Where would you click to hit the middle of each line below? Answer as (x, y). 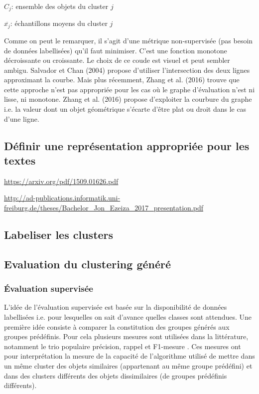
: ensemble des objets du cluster (60, 6)
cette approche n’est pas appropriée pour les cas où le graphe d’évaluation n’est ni (129, 89)
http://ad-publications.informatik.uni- (62, 198)
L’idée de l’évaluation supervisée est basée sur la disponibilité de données (116, 307)
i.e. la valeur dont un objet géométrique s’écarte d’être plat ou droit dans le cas (125, 109)
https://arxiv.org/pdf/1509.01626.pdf (61, 181)
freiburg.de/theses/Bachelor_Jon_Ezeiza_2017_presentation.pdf (104, 208)
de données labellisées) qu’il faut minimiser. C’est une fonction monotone (116, 50)
